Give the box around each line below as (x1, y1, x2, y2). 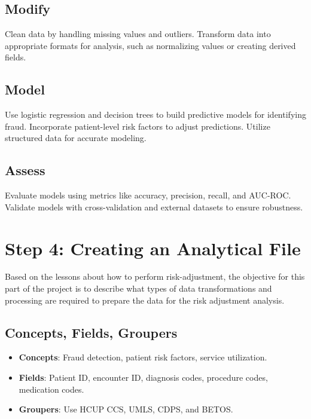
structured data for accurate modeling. (5, 131, 147, 144)
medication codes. (19, 383, 84, 395)
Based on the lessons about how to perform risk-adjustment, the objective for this (5, 270, 305, 283)
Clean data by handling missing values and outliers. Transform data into (5, 27, 271, 40)
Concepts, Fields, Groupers (5, 323, 178, 341)
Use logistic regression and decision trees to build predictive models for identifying (5, 108, 306, 121)
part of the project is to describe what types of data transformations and (5, 282, 272, 295)
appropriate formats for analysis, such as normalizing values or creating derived (5, 39, 296, 51)
